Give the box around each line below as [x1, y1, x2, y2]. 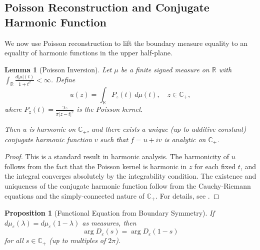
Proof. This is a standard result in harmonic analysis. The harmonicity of [4, 151, 229, 162]
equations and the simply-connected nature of [4, 190, 144, 201]
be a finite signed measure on [120, 64, 209, 74]
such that [100, 134, 128, 144]
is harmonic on [29, 124, 76, 134]
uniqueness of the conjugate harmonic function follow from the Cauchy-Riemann [4, 180, 251, 191]
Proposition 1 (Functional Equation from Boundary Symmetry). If [4, 207, 214, 218]
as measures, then [82, 217, 136, 228]
